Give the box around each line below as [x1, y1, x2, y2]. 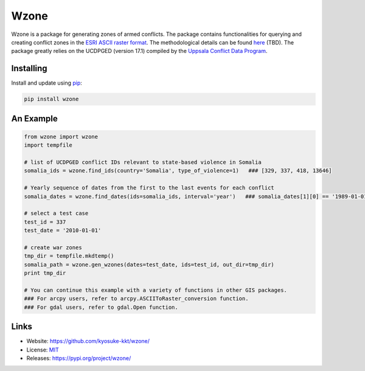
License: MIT [26, 346, 59, 353]
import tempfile [24, 142, 73, 149]
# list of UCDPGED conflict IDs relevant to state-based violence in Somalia [24, 158, 262, 166]
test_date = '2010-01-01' [24, 227, 102, 234]
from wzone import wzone [24, 133, 99, 140]
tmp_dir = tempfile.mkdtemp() [24, 253, 114, 260]
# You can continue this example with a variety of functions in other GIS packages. [24, 286, 287, 294]
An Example [11, 113, 58, 124]
